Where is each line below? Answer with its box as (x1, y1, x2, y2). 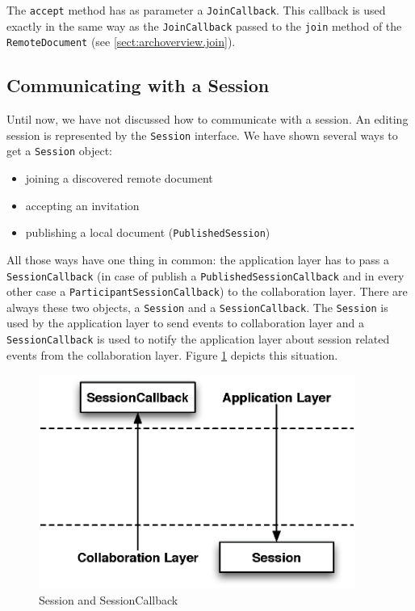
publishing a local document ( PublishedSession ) (25, 224, 270, 241)
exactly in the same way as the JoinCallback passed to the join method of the (6, 17, 402, 34)
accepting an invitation (25, 196, 140, 213)
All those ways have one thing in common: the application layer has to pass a (6, 251, 390, 268)
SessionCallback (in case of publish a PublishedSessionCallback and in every (6, 267, 405, 284)
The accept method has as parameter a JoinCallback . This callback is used (6, 2, 386, 18)
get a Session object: (6, 142, 113, 159)
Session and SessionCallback (39, 592, 178, 609)
